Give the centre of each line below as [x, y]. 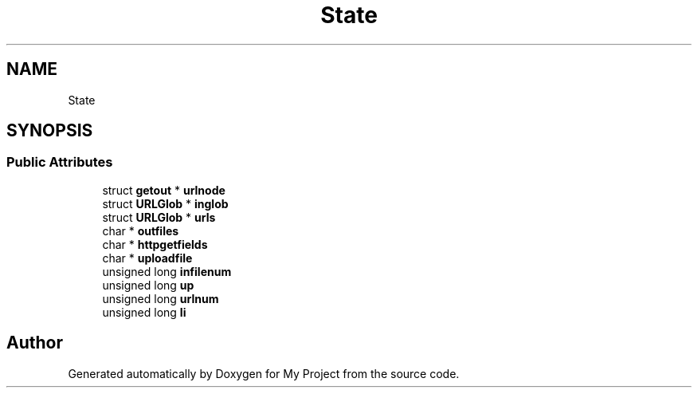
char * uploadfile [147, 258]
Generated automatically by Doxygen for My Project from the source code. [264, 373]
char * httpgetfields [155, 244]
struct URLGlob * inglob [165, 203]
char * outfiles [141, 230]
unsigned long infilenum [167, 271]
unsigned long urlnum [161, 298]
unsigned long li [144, 312]
